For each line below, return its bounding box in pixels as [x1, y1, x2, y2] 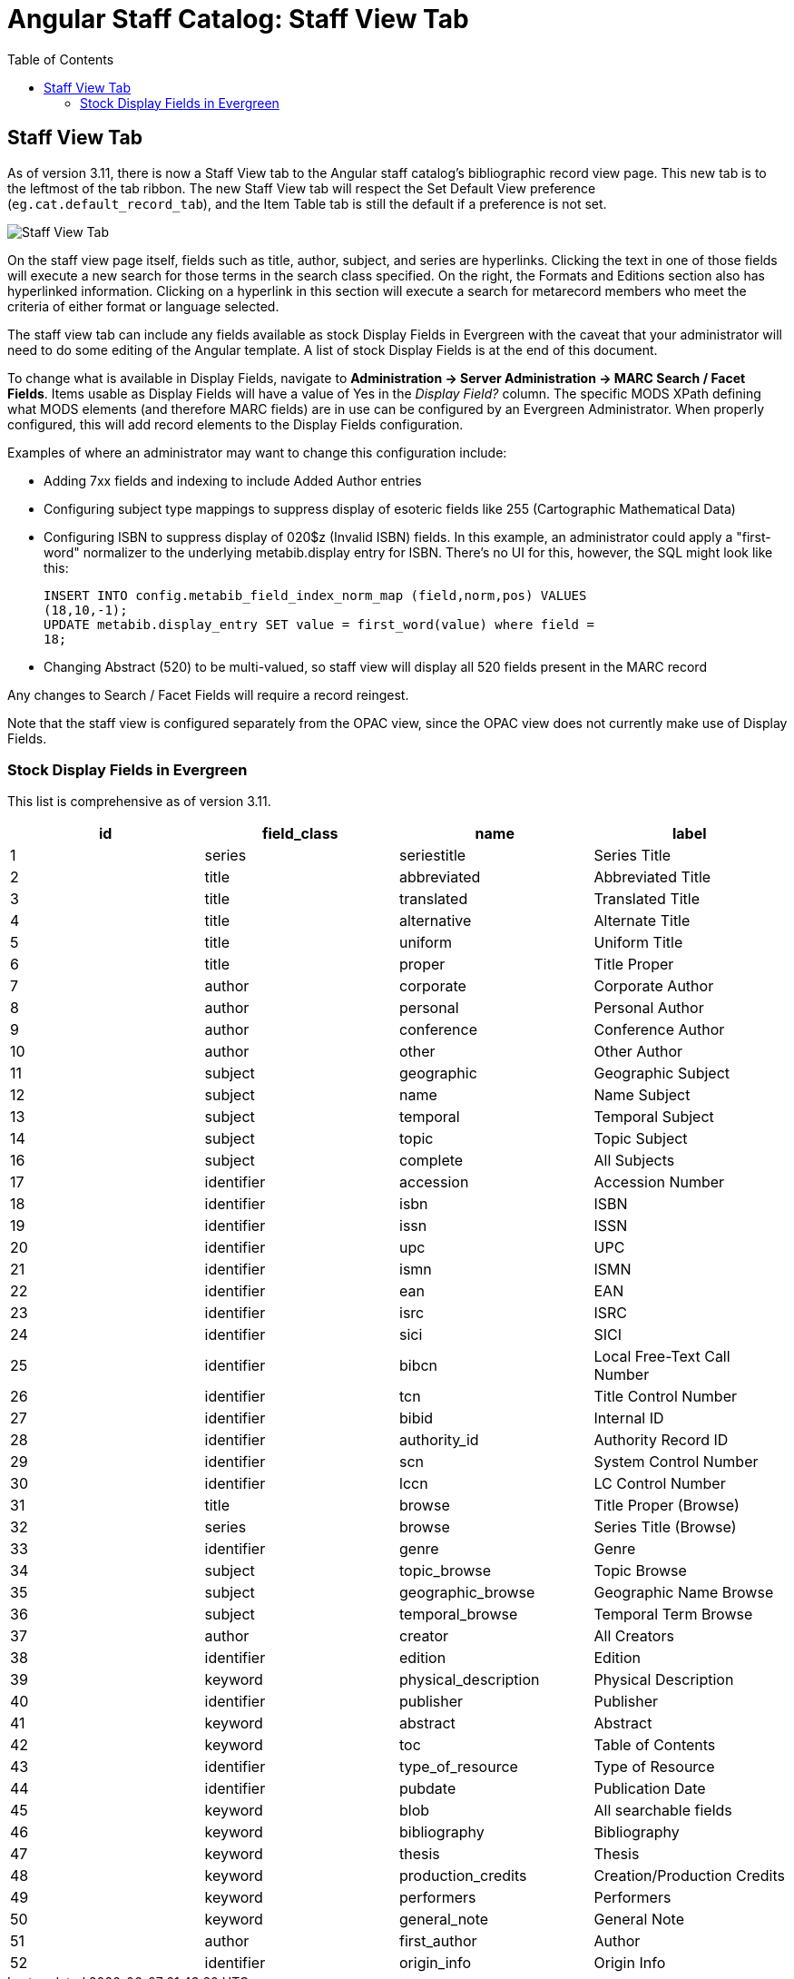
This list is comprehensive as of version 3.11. [7, 793, 271, 810]
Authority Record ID [593, 1431, 729, 1450]
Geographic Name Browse [593, 1583, 774, 1602]
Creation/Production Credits [593, 1866, 785, 1885]
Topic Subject [593, 1129, 688, 1148]
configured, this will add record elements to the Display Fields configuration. [7, 416, 464, 432]
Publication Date [593, 1779, 706, 1798]
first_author [399, 1932, 477, 1951]
